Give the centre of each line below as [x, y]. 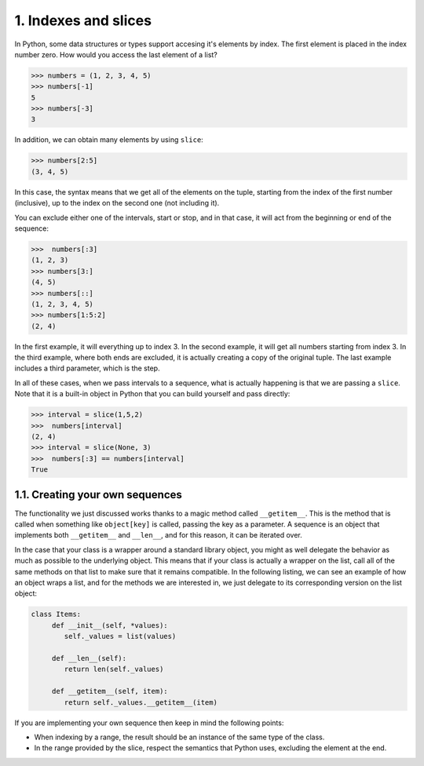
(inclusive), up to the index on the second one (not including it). [117, 203]
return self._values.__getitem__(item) [141, 702]
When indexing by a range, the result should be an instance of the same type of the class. [179, 737]
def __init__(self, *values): [110, 625]
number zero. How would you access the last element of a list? [116, 54]
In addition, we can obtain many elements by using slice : [109, 140]
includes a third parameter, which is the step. [87, 368]
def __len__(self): [89, 658]
